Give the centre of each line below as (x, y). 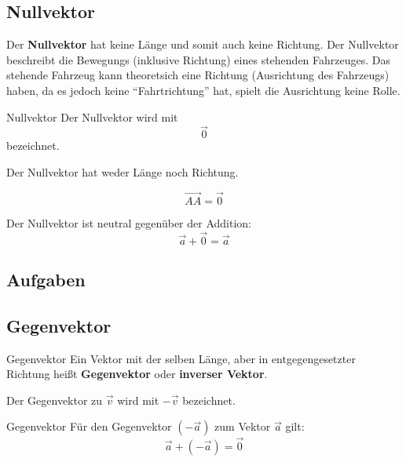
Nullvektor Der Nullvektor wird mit (92, 116)
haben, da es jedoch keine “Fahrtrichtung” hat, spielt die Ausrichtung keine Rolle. (203, 90)
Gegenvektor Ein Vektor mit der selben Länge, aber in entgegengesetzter (181, 358)
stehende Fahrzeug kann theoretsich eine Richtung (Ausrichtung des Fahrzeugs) (198, 75)
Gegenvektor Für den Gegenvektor (89, 426)
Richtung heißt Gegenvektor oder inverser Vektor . (137, 374)
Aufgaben (46, 279)
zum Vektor (243, 426)
